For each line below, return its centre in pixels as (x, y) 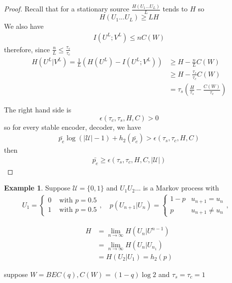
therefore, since (27, 49)
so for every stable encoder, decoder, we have (73, 127)
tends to (175, 9)
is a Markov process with (181, 188)
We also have (24, 26)
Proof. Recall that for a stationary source (67, 9)
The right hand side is (38, 110)
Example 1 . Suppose (37, 188)
